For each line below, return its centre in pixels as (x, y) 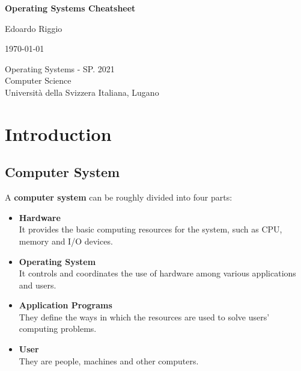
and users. (38, 285)
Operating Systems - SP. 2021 (60, 68)
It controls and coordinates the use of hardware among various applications (157, 273)
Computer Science (38, 80)
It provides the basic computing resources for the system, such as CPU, (150, 229)
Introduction (58, 133)
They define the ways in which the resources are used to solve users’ (144, 316)
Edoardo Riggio (34, 28)
